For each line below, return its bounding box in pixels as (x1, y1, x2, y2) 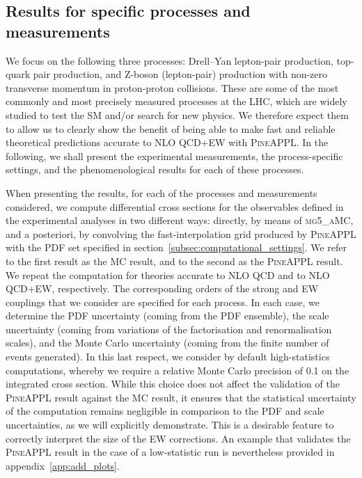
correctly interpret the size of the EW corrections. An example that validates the (6, 431, 351, 445)
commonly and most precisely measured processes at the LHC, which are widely (6, 94, 347, 109)
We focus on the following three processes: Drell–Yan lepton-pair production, (6, 53, 333, 67)
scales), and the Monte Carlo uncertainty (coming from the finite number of (6, 335, 329, 350)
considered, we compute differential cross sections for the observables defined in (6, 199, 344, 214)
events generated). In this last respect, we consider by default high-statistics (6, 349, 330, 364)
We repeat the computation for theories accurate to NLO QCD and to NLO (6, 267, 330, 282)
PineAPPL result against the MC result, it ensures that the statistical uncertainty (6, 390, 356, 404)
